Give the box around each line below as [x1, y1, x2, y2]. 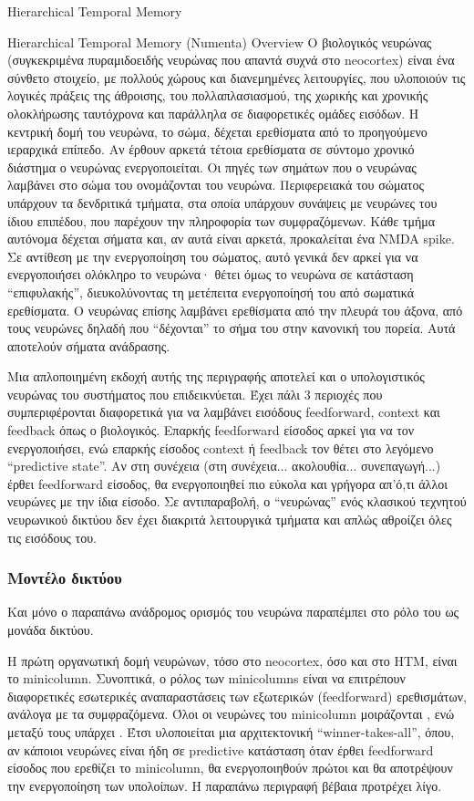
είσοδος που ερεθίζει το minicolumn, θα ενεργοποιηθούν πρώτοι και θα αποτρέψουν [7, 758, 453, 777]
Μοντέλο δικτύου [7, 567, 122, 589]
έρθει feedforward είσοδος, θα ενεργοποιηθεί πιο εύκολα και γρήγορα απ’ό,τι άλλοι [7, 473, 448, 493]
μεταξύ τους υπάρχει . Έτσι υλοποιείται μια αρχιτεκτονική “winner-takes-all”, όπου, [7, 723, 455, 741]
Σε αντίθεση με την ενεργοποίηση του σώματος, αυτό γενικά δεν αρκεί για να [7, 246, 418, 265]
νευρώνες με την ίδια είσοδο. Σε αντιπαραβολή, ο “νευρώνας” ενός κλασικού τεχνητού [7, 492, 467, 511]
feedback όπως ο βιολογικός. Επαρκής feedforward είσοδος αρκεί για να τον [7, 421, 415, 440]
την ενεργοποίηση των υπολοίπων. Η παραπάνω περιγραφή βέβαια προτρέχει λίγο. [7, 775, 442, 795]
